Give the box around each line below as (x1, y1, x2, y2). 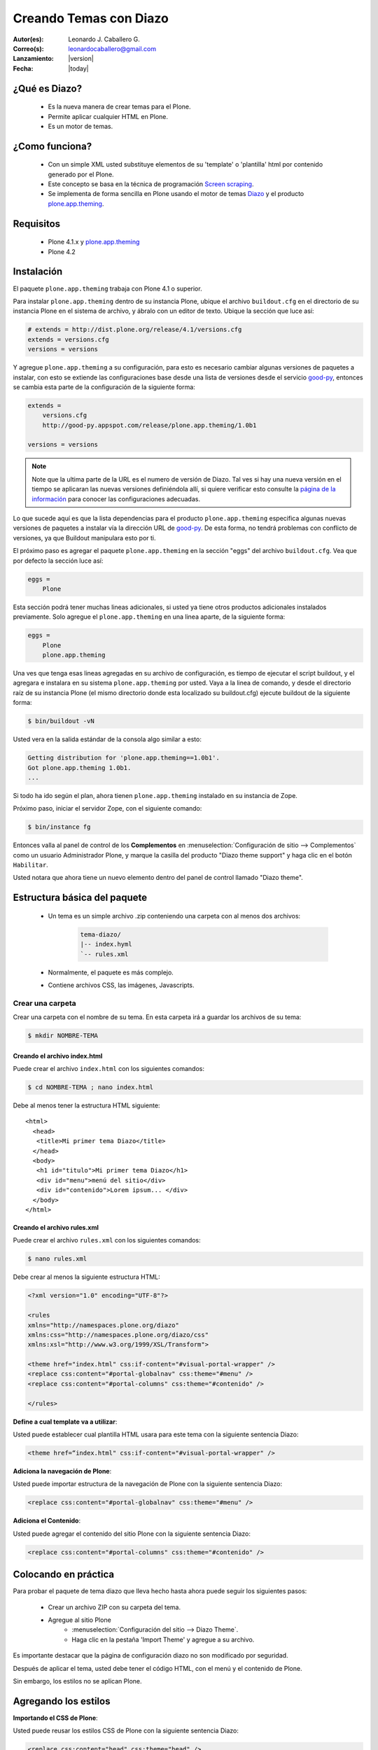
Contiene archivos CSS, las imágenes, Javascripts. (48, 981, 195, 990)
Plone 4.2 (48, 247, 76, 255)
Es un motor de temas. (48, 122, 113, 130)
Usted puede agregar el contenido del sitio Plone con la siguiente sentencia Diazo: (13, 1529, 251, 1538)
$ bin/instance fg (27, 823, 91, 831)
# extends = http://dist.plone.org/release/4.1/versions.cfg (27, 325, 242, 334)
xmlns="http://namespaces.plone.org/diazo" (27, 1321, 180, 1329)
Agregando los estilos (13, 1695, 111, 1707)
